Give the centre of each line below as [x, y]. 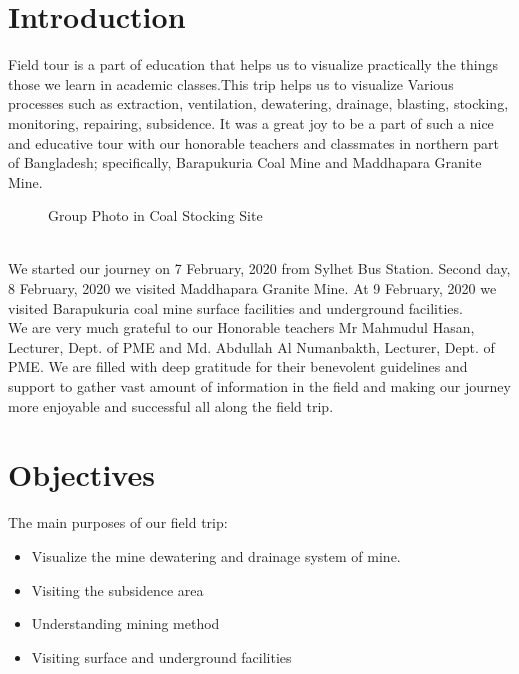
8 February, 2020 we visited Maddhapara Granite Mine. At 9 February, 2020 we [252, 288]
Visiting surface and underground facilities [161, 656]
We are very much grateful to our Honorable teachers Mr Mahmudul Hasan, [241, 327]
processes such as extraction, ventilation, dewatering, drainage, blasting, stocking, [258, 103]
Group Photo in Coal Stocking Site [155, 215]
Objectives [81, 474]
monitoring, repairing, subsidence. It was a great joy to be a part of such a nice [251, 122]
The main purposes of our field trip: [118, 522]
